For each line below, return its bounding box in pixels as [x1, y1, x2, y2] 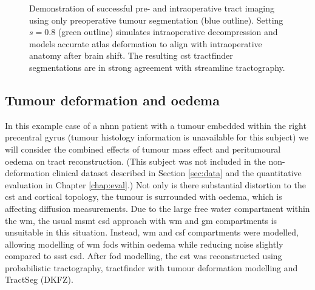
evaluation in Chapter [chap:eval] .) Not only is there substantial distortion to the [5, 178, 306, 191]
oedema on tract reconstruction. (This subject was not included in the [5, 154, 266, 167]
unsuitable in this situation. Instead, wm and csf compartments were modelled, [5, 226, 299, 239]
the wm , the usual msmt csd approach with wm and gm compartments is [5, 214, 277, 226]
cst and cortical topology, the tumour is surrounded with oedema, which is [5, 190, 282, 203]
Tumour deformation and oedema [5, 90, 220, 109]
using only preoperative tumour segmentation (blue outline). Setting [29, 13, 283, 26]
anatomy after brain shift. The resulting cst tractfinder [29, 49, 233, 62]
